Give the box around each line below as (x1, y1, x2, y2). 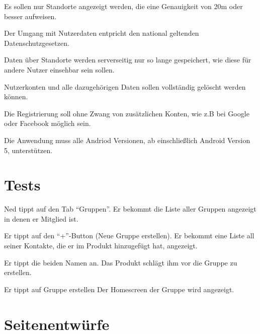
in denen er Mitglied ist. (4, 213, 78, 224)
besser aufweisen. (4, 11, 57, 21)
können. (4, 91, 28, 102)
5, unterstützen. (4, 145, 53, 155)
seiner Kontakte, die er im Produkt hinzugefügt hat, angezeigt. (4, 240, 198, 251)
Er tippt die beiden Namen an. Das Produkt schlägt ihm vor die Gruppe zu (4, 257, 237, 268)
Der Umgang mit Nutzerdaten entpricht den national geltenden (4, 28, 199, 38)
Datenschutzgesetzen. (4, 37, 69, 48)
